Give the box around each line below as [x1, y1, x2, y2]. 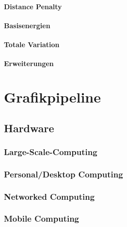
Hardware [4, 120, 54, 135]
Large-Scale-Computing [4, 145, 97, 157]
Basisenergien [4, 20, 50, 30]
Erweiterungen [4, 58, 54, 69]
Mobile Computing [4, 212, 79, 225]
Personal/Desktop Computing [4, 168, 123, 180]
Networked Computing [4, 190, 95, 202]
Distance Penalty [4, 1, 62, 11]
